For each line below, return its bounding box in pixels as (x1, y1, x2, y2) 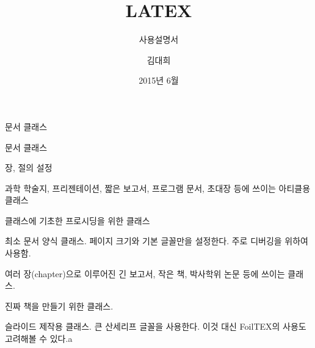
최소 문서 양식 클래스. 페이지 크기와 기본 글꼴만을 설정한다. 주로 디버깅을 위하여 (5, 234, 308, 247)
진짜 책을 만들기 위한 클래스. (5, 299, 114, 312)
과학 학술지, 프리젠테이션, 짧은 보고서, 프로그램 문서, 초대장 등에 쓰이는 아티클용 (5, 181, 311, 194)
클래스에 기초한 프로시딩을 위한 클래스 (5, 214, 150, 227)
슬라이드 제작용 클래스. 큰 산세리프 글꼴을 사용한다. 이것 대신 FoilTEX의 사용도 (5, 320, 306, 333)
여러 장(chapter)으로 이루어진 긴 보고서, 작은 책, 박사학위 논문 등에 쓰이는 (5, 267, 285, 280)
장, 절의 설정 (5, 161, 52, 174)
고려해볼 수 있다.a (5, 332, 73, 345)
